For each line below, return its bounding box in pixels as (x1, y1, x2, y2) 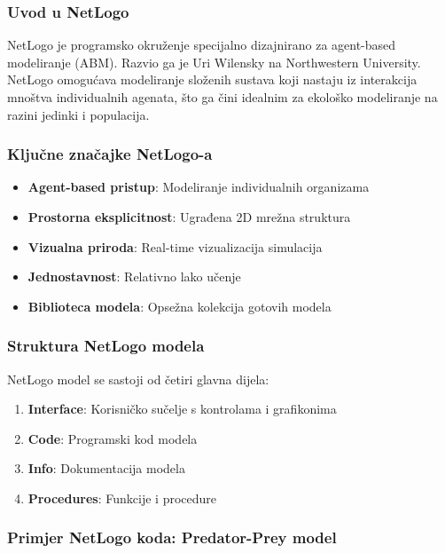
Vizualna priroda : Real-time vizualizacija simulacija (27, 237, 323, 256)
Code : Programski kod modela (27, 429, 198, 447)
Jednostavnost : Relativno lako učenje (27, 267, 241, 286)
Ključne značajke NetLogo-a (7, 143, 213, 165)
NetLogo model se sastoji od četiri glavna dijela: (7, 369, 269, 388)
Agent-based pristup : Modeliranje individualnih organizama (27, 178, 370, 196)
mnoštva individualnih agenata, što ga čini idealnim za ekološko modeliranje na (7, 88, 438, 106)
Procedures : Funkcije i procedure (27, 488, 217, 507)
